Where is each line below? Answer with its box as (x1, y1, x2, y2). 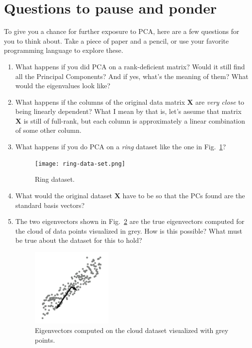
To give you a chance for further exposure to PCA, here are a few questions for (4, 26, 239, 36)
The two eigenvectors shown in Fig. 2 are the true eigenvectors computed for (15, 216, 245, 226)
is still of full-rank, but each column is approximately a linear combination (23, 115, 245, 126)
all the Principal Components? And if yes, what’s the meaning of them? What (15, 71, 249, 81)
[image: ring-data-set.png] (34, 160, 125, 167)
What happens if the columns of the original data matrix (15, 96, 185, 107)
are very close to (195, 96, 244, 107)
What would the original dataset (15, 190, 113, 200)
